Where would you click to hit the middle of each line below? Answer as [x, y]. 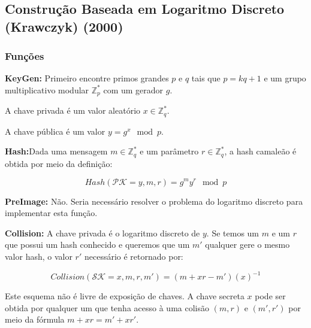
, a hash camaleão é [260, 151]
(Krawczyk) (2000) [64, 26]
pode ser [270, 296]
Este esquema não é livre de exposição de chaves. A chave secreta [125, 296]
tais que [206, 78]
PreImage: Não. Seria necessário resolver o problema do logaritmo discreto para [154, 201]
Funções [25, 56]
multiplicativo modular [47, 89]
